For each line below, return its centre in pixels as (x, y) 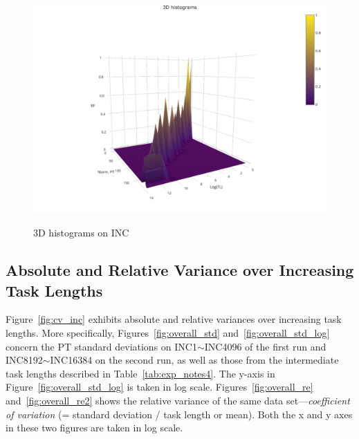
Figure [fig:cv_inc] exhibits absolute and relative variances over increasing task (174, 319)
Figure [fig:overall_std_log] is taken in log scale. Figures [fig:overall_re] (159, 387)
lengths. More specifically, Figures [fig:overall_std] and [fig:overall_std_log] (168, 332)
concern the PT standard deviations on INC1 (101, 346)
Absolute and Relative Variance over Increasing (180, 270)
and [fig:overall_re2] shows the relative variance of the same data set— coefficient (178, 400)
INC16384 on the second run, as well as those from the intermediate (194, 360)
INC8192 (24, 360)
